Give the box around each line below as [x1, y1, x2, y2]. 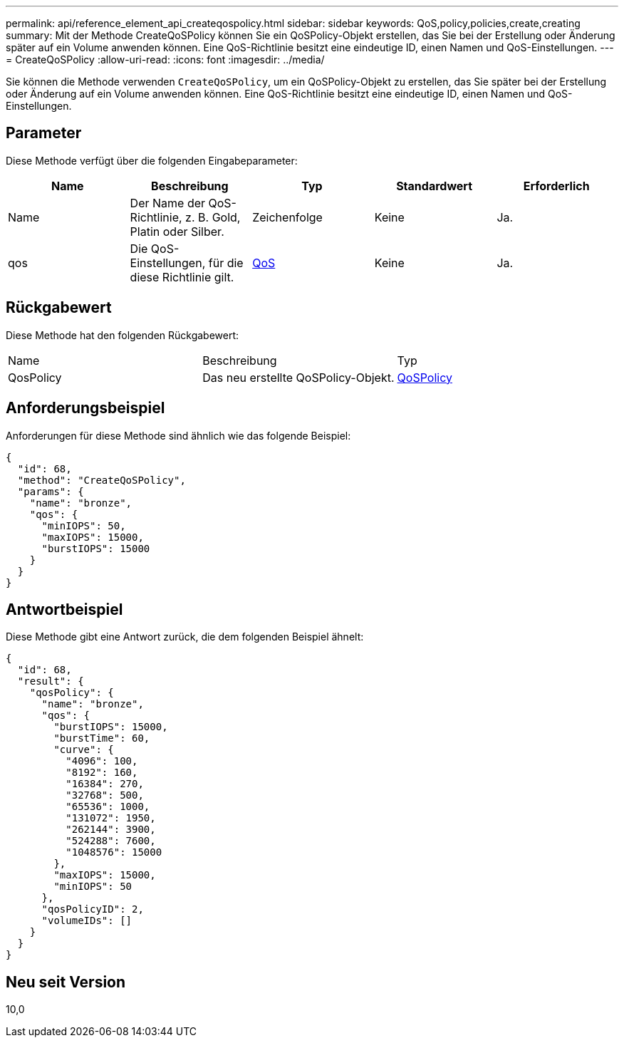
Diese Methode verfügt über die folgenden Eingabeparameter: [6, 154, 298, 167]
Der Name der [130, 195, 206, 210]
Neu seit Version [6, 972, 126, 991]
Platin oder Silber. [130, 224, 224, 239]
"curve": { [53, 744, 114, 756]
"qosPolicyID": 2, [41, 903, 144, 915]
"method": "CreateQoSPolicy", [17, 474, 186, 486]
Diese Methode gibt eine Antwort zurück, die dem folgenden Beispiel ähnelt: [6, 631, 364, 643]
